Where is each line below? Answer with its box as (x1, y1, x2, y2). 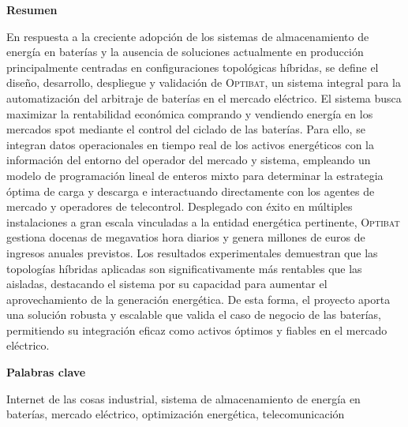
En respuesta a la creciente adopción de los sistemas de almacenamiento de (6, 28, 369, 44)
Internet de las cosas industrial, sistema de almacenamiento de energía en (6, 390, 361, 406)
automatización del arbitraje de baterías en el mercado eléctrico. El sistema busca (6, 89, 402, 106)
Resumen (6, 2, 58, 17)
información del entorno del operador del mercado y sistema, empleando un (6, 152, 371, 168)
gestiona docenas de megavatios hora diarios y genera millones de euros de (6, 229, 365, 245)
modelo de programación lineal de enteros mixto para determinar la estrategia (6, 167, 384, 183)
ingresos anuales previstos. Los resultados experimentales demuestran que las (6, 244, 378, 260)
